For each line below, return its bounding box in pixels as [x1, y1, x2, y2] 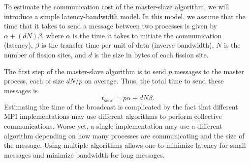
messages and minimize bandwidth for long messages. [4, 149, 165, 160]
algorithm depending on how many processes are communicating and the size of [4, 130, 245, 140]
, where [42, 30, 64, 40]
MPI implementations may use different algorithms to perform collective [4, 111, 222, 121]
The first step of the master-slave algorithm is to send [4, 66, 166, 76]
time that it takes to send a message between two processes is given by [4, 21, 217, 31]
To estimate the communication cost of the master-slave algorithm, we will [4, 1, 229, 11]
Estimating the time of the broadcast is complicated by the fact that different [4, 101, 238, 111]
